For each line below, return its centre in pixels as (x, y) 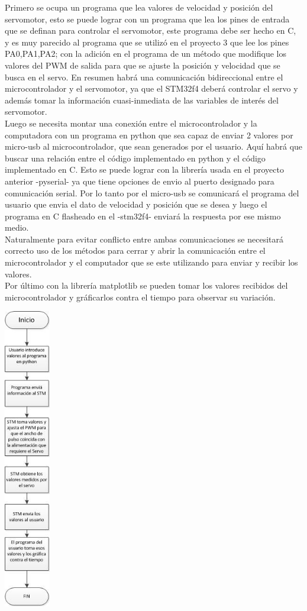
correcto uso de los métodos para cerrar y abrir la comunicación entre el (135, 250)
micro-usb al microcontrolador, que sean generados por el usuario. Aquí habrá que (154, 146)
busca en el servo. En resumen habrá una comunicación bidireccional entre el (144, 77)
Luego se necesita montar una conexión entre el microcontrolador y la (131, 123)
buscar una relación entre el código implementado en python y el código (135, 158)
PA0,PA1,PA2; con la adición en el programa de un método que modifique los (146, 54)
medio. (17, 227)
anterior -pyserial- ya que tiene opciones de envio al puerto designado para (140, 181)
